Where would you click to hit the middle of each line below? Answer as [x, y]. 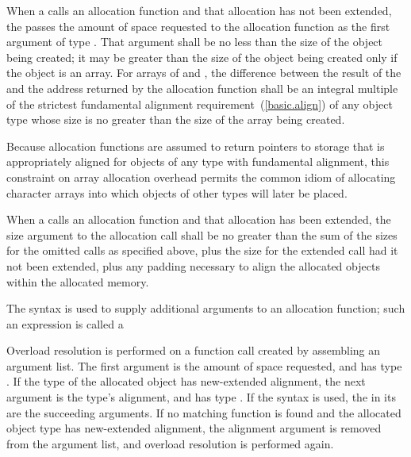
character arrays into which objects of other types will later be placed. [177, 192]
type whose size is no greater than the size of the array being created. [176, 119]
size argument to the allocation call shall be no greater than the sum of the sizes [202, 234]
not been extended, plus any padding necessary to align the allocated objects [193, 265]
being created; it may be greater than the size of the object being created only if [202, 57]
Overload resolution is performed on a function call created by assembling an [194, 350]
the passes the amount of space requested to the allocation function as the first [198, 26]
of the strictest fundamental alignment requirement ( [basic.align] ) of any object [200, 104]
